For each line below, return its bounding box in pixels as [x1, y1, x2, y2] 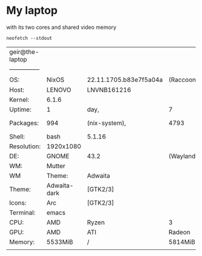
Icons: [9, 199, 27, 207]
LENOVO [46, 86, 72, 94]
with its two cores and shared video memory [6, 23, 117, 31]
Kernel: [9, 96, 29, 104]
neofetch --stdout [6, 35, 52, 41]
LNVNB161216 [87, 86, 131, 94]
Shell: [9, 133, 25, 141]
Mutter [46, 162, 66, 170]
